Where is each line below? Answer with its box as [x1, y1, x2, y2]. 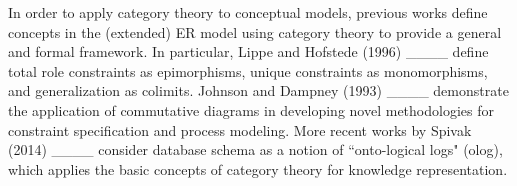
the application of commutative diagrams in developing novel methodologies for [8, 99, 494, 120]
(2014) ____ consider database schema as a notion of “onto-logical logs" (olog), [8, 139, 503, 160]
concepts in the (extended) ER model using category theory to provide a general [8, 21, 502, 42]
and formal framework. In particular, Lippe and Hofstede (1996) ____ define [8, 41, 489, 62]
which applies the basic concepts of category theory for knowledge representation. [8, 158, 508, 179]
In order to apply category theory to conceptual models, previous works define [8, 2, 488, 22]
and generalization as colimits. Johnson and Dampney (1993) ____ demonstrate [8, 80, 509, 101]
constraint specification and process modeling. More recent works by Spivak [8, 119, 472, 140]
